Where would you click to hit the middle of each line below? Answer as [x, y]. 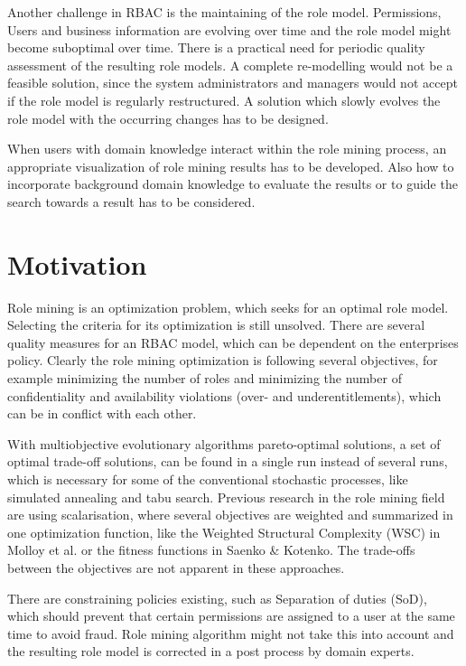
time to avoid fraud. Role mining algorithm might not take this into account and [231, 633]
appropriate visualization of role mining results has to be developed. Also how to [231, 166]
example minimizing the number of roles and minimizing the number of [205, 378]
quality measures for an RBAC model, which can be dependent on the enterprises [233, 342]
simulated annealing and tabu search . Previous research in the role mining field [226, 497]
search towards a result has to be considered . [131, 201]
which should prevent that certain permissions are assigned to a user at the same [231, 616]
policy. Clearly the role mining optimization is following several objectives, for [223, 360]
